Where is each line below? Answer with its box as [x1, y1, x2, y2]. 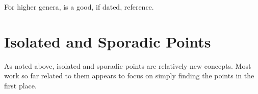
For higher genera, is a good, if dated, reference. [4, 2, 154, 12]
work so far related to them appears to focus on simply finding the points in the [4, 70, 254, 81]
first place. [4, 80, 37, 90]
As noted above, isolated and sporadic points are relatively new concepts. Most [4, 60, 251, 71]
